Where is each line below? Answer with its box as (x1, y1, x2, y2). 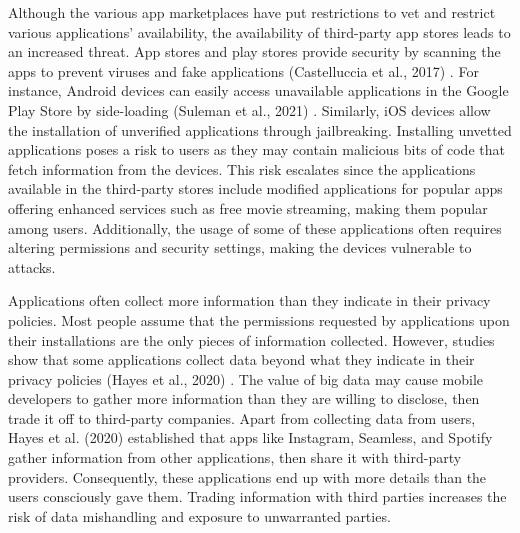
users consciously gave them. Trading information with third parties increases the (8, 486, 507, 507)
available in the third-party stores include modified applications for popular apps (8, 178, 503, 199)
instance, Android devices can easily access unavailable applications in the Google (8, 80, 509, 101)
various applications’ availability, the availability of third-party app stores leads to (8, 21, 511, 42)
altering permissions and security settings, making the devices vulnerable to (8, 237, 472, 258)
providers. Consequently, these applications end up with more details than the (8, 466, 487, 487)
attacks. (8, 256, 56, 277)
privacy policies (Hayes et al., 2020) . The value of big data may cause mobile (8, 368, 484, 389)
